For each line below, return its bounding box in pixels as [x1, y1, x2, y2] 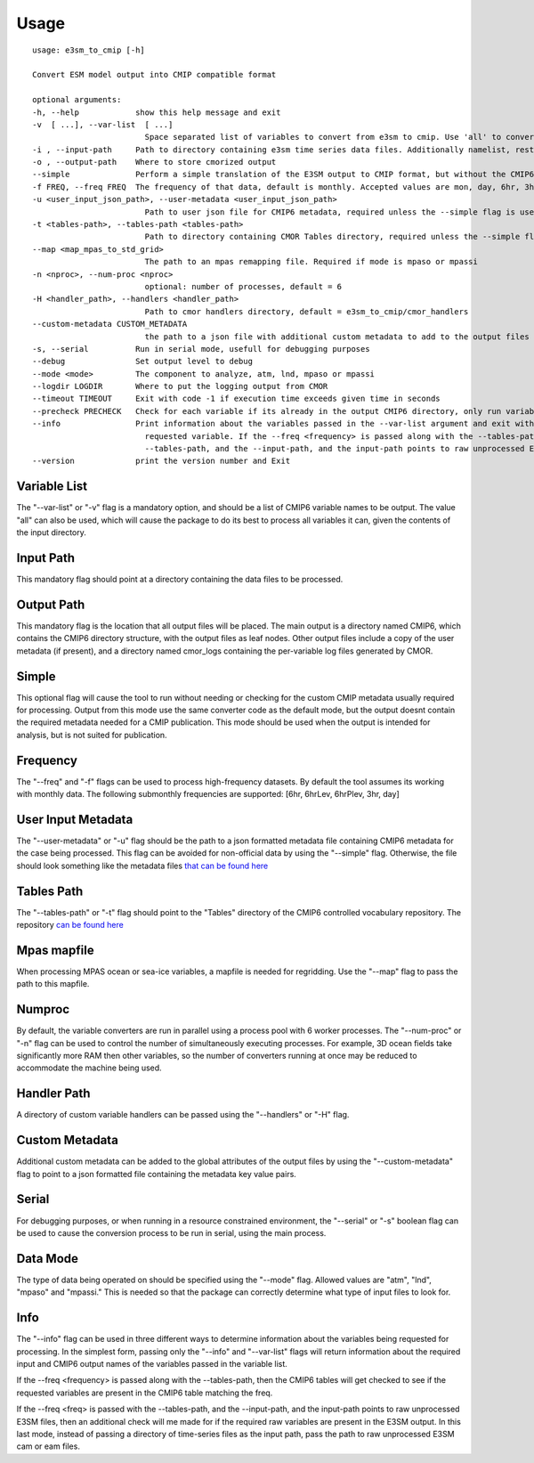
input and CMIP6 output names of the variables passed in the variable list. [16, 1358, 288, 1369]
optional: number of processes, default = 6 [144, 281, 343, 291]
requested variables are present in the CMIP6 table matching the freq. [16, 1387, 273, 1398]
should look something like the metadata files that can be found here [16, 860, 269, 871]
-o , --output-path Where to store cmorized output [32, 157, 277, 167]
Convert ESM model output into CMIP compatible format [32, 69, 277, 80]
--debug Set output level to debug [32, 356, 254, 367]
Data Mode [16, 1251, 79, 1266]
